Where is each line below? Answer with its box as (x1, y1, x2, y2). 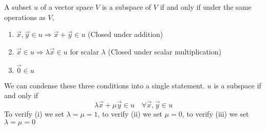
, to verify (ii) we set (98, 108, 163, 119)
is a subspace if (214, 80, 261, 90)
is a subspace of (102, 2, 151, 12)
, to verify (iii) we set (182, 108, 249, 119)
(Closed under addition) (87, 29, 163, 40)
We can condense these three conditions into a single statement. (4, 80, 205, 90)
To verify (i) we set (4, 108, 64, 119)
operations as (4, 11, 46, 22)
